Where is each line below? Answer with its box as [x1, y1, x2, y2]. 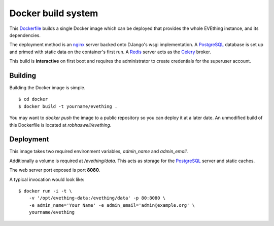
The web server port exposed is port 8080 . [9, 167, 100, 173]
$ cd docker [18, 96, 48, 102]
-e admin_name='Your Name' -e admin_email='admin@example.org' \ [28, 202, 195, 208]
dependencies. [9, 32, 41, 38]
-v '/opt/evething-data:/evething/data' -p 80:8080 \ [28, 195, 166, 201]
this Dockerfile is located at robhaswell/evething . [9, 122, 112, 128]
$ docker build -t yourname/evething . [18, 103, 118, 109]
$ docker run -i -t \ [18, 188, 72, 194]
